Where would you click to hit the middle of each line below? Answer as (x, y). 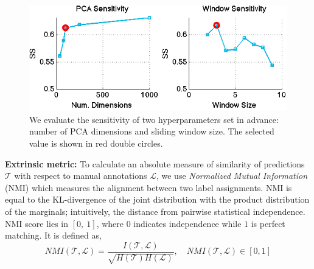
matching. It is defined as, (53, 235)
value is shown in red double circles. (96, 143)
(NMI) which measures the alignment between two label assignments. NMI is (148, 187)
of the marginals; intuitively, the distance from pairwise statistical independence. (155, 211)
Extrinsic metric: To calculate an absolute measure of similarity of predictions (155, 163)
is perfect (268, 223)
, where (110, 223)
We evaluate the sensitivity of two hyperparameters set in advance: (154, 119)
